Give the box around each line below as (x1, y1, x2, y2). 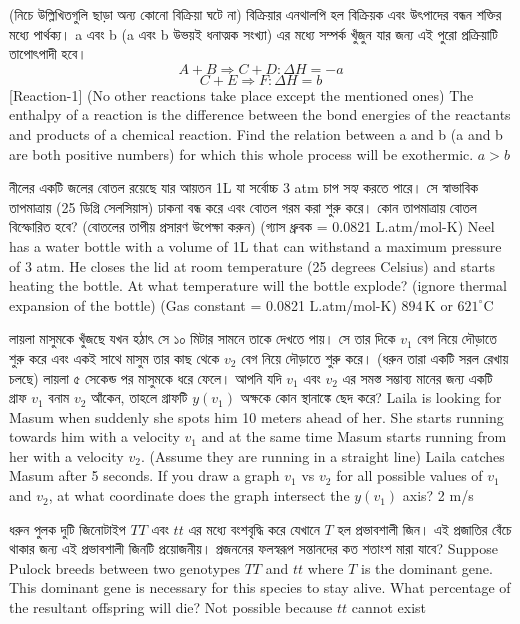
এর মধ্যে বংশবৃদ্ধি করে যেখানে (188, 518, 320, 539)
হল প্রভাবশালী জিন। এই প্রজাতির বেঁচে (337, 518, 512, 539)
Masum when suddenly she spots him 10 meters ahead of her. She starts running (9, 406, 504, 427)
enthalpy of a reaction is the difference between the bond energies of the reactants (9, 104, 511, 125)
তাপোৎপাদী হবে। (9, 43, 87, 64)
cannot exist (351, 597, 427, 618)
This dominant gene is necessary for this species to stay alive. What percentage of (9, 577, 511, 598)
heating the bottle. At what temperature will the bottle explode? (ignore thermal (9, 275, 507, 296)
